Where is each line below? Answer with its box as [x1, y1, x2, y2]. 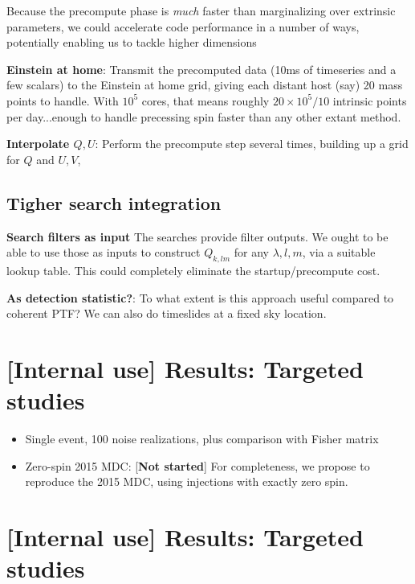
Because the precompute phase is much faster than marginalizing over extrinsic [6, 2, 396, 19]
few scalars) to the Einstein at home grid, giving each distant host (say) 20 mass [6, 76, 403, 93]
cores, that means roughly [141, 92, 270, 109]
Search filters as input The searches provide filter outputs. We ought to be [6, 228, 389, 245]
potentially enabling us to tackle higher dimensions [6, 34, 257, 51]
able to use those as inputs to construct [6, 244, 201, 261]
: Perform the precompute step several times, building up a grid [95, 135, 409, 152]
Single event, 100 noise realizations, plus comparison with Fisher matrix [25, 430, 379, 447]
